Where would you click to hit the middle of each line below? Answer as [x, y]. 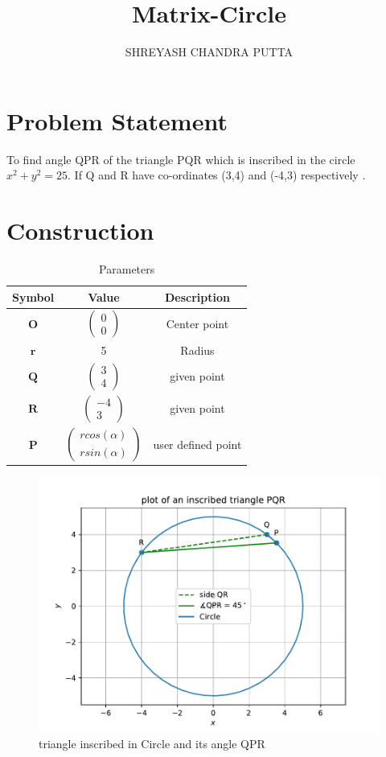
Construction [80, 230]
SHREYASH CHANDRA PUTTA [209, 52]
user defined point [197, 444]
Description [197, 296]
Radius [197, 350]
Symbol [33, 296]
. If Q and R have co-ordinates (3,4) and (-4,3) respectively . [217, 175]
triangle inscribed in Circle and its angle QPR [152, 744]
